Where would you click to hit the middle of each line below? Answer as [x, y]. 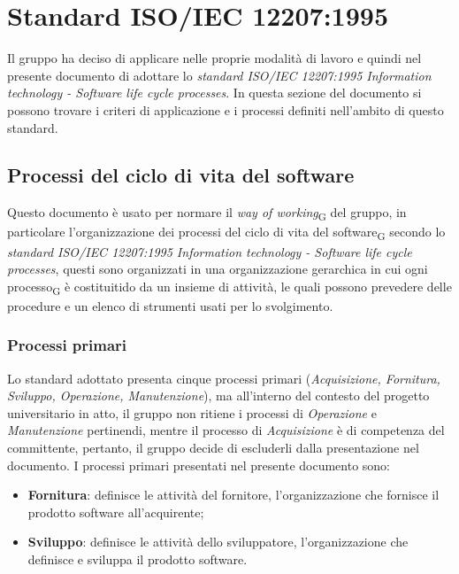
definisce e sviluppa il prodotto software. [138, 559]
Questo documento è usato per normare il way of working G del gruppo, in [207, 213]
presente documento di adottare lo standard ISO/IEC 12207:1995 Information [219, 75]
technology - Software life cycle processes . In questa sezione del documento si [214, 93]
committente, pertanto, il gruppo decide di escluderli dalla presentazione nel [213, 448]
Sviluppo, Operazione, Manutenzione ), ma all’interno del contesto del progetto [218, 396]
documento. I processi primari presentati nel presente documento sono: [199, 465]
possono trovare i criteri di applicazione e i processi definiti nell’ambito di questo [226, 109]
